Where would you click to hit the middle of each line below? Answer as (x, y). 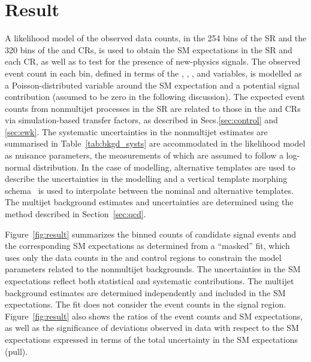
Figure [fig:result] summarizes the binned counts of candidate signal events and (151, 234)
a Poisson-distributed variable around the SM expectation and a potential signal (152, 85)
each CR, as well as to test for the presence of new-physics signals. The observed (153, 61)
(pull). (16, 351)
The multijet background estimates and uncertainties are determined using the (149, 202)
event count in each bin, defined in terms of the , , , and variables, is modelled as (153, 73)
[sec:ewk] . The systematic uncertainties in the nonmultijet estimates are (136, 131)
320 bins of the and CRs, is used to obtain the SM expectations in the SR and (149, 49)
